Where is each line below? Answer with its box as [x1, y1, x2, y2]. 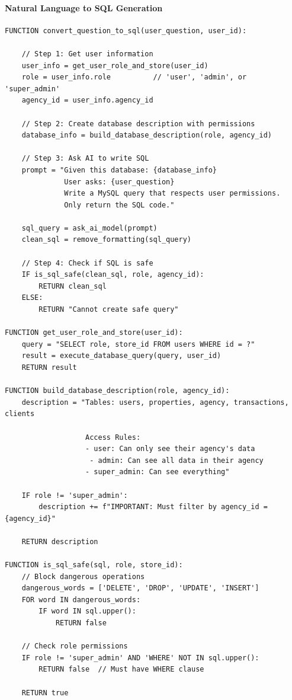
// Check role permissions [21, 642, 128, 651]
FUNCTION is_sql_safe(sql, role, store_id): [5, 561, 183, 570]
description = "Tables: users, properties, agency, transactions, [21, 398, 289, 407]
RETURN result [21, 363, 77, 372]
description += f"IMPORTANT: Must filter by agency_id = [38, 503, 268, 512]
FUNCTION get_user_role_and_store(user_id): [5, 328, 183, 337]
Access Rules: [85, 433, 141, 442]
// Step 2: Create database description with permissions [21, 119, 255, 128]
